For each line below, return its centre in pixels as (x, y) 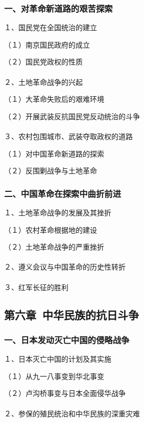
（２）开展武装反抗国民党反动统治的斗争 (72, 116)
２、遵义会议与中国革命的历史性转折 (65, 267)
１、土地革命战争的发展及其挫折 (58, 212)
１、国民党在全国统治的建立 (51, 27)
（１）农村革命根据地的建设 (51, 229)
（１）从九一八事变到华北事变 (54, 376)
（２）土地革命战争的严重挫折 (54, 247)
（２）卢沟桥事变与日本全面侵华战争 (65, 393)
